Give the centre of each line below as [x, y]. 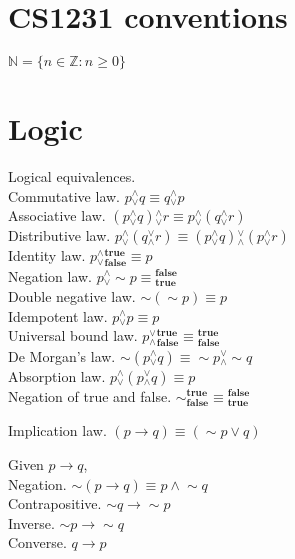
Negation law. [50, 275]
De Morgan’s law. [62, 355]
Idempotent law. [58, 315]
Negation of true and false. [90, 395]
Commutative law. [64, 195]
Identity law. [47, 255]
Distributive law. [59, 235]
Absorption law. [57, 375]
